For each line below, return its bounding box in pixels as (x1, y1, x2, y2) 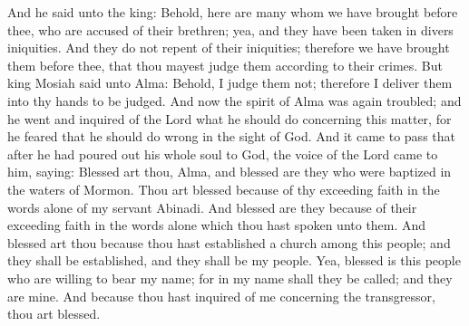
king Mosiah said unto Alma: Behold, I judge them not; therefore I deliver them (7, 73, 453, 92)
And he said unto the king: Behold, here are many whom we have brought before (7, 3, 458, 21)
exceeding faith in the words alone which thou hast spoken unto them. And (7, 216, 426, 235)
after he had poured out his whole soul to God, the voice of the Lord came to (7, 144, 438, 163)
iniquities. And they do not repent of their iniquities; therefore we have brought (7, 38, 450, 57)
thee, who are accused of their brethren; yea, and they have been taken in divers (7, 20, 454, 39)
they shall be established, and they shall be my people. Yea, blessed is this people (7, 251, 461, 270)
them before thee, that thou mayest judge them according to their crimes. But (7, 55, 443, 74)
